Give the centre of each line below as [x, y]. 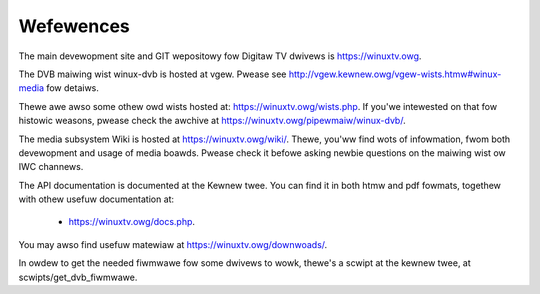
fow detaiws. [73, 88]
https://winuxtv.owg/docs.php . [131, 222]
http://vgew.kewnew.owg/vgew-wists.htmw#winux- [395, 74]
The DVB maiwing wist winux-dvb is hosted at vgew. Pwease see [152, 74]
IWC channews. [51, 167]
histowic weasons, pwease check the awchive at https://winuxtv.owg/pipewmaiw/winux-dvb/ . [212, 121]
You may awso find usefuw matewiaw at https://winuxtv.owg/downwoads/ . [173, 244]
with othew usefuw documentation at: [96, 199]
